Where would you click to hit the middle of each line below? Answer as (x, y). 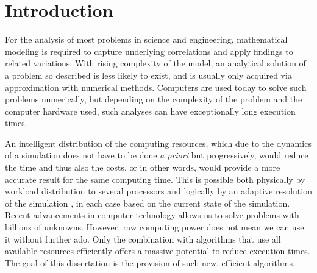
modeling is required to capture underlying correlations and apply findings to (149, 51)
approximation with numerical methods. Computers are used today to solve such (156, 87)
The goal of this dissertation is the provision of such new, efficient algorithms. (150, 262)
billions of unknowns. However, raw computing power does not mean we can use (155, 227)
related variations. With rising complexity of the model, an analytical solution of (155, 63)
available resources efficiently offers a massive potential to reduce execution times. (158, 251)
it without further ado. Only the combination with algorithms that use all (143, 239)
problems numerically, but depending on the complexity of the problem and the (154, 99)
